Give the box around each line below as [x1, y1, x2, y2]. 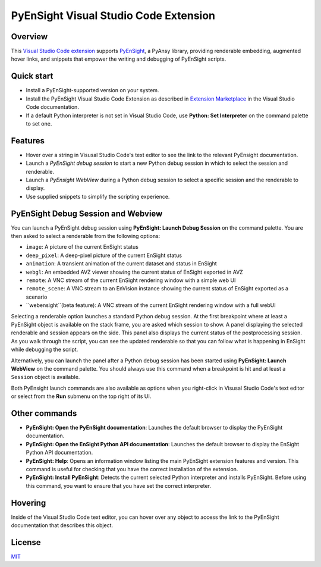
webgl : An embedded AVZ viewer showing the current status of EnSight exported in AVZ [26, 268, 243, 275]
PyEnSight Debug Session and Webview [11, 208, 163, 218]
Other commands [11, 408, 77, 418]
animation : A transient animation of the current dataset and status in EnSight [26, 260, 217, 267]
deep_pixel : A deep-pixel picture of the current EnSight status [26, 252, 182, 259]
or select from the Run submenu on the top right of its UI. [11, 393, 152, 400]
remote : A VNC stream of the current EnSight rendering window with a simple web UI [26, 277, 236, 284]
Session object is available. [11, 374, 80, 381]
